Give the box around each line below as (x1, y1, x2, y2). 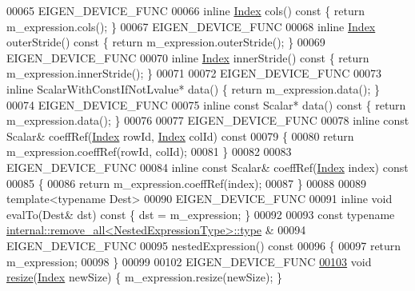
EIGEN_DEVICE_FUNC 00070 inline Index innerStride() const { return (6, 49, 369, 66)
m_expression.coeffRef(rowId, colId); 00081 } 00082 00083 (6, 143, 292, 160)
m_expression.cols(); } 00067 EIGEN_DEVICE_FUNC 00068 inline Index (6, 18, 376, 34)
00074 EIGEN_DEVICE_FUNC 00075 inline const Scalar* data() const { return (6, 96, 406, 113)
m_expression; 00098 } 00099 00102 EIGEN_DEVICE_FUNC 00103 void (6, 253, 372, 269)
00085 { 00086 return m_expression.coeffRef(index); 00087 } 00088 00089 (6, 174, 367, 191)
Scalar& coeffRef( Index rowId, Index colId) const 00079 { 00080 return (6, 127, 354, 144)
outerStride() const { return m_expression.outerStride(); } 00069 (6, 34, 325, 50)
